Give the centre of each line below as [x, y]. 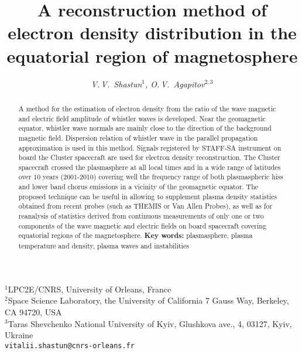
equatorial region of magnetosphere [152, 55]
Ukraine [19, 335]
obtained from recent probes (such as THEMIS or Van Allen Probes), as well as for [145, 206]
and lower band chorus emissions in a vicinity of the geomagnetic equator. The [138, 187]
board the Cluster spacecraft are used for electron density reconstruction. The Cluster [149, 157]
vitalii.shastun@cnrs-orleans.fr [70, 346]
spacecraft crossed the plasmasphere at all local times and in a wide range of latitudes [150, 167]
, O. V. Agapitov [175, 84]
